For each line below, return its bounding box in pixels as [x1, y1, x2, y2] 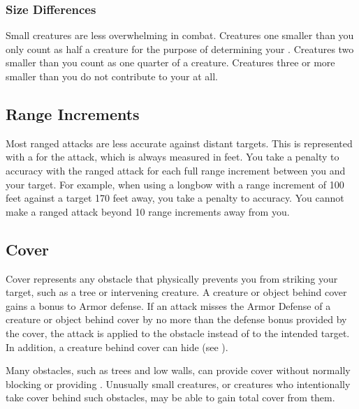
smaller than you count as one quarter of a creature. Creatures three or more [6, 55, 335, 70]
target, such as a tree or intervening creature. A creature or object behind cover [6, 285, 347, 299]
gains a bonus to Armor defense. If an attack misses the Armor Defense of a [6, 298, 331, 313]
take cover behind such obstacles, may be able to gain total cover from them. [6, 390, 335, 405]
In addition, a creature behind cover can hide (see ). [6, 339, 228, 354]
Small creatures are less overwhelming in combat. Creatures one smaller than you [6, 28, 354, 43]
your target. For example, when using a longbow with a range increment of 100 [6, 177, 344, 191]
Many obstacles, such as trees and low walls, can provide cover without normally [6, 363, 351, 378]
